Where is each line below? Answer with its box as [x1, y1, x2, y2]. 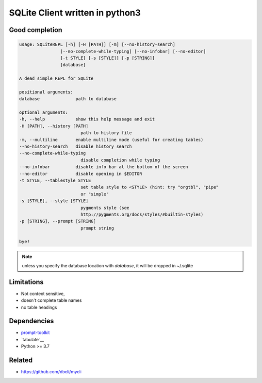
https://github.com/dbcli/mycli [21, 369, 82, 375]
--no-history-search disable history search [19, 144, 132, 149]
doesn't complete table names [21, 297, 82, 303]
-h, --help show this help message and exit [19, 117, 155, 122]
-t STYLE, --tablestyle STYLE [19, 177, 91, 183]
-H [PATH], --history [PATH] [19, 123, 89, 129]
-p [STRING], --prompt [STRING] [19, 219, 97, 224]
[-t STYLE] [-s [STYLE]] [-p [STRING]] [60, 55, 155, 61]
